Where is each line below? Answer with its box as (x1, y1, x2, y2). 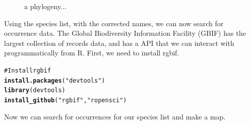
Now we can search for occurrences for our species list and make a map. (4, 111, 226, 121)
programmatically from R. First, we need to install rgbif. (4, 47, 179, 58)
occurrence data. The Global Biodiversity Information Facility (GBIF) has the (4, 28, 246, 38)
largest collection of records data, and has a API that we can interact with (4, 37, 234, 48)
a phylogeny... (24, 1, 67, 11)
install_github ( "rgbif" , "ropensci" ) (4, 96, 127, 104)
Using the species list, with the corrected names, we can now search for (4, 18, 224, 28)
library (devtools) (4, 87, 66, 94)
